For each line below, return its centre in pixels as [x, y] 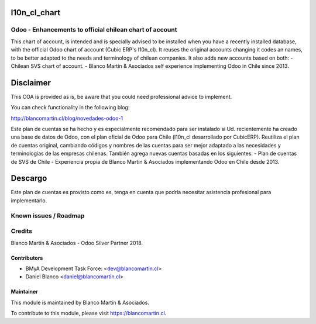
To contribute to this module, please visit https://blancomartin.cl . [89, 313]
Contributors [27, 258]
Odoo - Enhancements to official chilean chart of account [94, 30]
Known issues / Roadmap [48, 215]
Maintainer [24, 292]
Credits [21, 231]
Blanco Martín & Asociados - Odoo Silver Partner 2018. [77, 243]
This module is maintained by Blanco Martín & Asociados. [80, 302]
